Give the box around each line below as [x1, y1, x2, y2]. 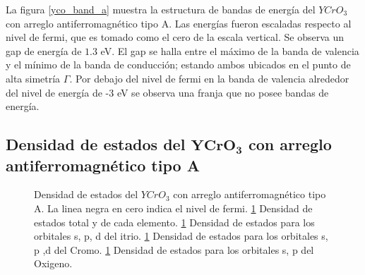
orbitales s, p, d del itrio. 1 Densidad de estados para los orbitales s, [34, 228, 328, 243]
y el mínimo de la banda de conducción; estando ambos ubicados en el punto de [6, 57, 351, 72]
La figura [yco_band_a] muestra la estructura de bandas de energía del [6, 2, 316, 16]
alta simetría [6, 71, 61, 85]
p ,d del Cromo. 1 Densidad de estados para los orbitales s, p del [34, 242, 314, 257]
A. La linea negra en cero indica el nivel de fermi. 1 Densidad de [34, 200, 313, 215]
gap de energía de [6, 43, 82, 58]
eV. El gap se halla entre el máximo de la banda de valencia [100, 43, 359, 58]
